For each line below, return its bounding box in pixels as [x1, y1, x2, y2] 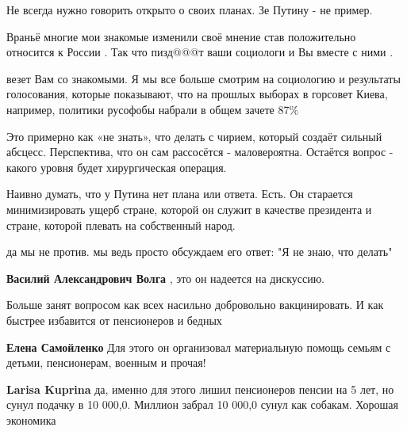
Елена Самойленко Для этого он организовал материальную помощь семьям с [6, 338, 391, 355]
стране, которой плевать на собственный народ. [6, 216, 236, 233]
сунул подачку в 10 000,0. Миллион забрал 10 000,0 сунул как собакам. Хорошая [6, 396, 398, 413]
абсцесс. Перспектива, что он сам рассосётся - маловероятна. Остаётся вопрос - [6, 143, 394, 160]
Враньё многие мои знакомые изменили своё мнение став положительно [6, 28, 356, 44]
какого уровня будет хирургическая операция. [6, 158, 227, 175]
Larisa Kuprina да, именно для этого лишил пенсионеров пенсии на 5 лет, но [6, 380, 394, 397]
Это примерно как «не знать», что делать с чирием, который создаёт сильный [6, 128, 382, 144]
